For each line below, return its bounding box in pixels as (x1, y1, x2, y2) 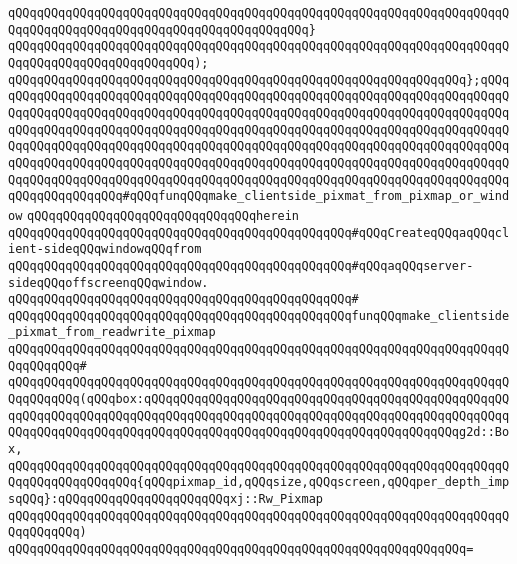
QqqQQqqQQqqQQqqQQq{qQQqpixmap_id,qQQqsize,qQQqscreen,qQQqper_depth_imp (8, 475, 510, 490)
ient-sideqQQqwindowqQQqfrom (8, 242, 202, 257)
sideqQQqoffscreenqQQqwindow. (8, 275, 209, 290)
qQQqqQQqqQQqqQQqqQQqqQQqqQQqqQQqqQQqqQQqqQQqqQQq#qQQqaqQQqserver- (8, 258, 474, 273)
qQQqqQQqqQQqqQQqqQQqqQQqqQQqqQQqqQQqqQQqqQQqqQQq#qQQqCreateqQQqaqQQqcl (8, 225, 510, 240)
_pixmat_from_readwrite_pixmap (8, 325, 216, 340)
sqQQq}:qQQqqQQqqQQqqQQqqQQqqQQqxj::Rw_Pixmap (8, 492, 323, 507)
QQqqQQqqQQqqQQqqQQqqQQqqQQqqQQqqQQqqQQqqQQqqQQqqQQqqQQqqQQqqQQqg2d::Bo (8, 425, 510, 440)
